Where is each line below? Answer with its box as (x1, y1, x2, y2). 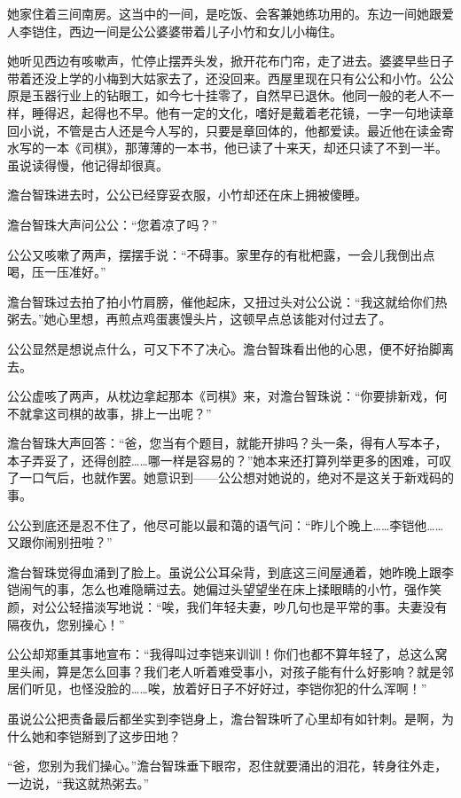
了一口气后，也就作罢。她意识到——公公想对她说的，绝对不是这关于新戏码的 (7, 468, 454, 487)
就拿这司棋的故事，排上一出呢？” (19, 403, 212, 422)
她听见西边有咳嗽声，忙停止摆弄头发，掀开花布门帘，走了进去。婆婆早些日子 (7, 51, 454, 70)
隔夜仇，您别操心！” (7, 614, 125, 633)
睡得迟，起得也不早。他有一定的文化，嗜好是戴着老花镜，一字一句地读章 (31, 103, 454, 121)
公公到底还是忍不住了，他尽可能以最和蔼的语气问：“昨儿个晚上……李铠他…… (7, 515, 444, 534)
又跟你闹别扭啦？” (7, 533, 113, 552)
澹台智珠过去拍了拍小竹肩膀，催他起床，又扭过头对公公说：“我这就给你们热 (7, 292, 448, 310)
